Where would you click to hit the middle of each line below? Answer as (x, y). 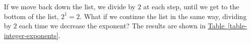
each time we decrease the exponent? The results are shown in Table (122, 26)
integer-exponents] (31, 35)
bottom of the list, (32, 16)
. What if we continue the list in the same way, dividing (163, 16)
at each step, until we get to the (191, 6)
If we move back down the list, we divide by (70, 6)
